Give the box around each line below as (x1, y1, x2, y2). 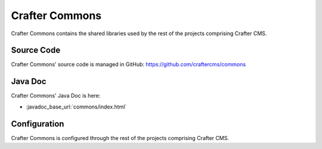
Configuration (11, 119, 64, 129)
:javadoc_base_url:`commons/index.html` (26, 103, 127, 110)
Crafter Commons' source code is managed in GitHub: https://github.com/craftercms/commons (11, 61, 246, 68)
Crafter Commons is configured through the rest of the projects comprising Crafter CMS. (11, 134, 230, 141)
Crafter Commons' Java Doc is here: (11, 92, 101, 100)
